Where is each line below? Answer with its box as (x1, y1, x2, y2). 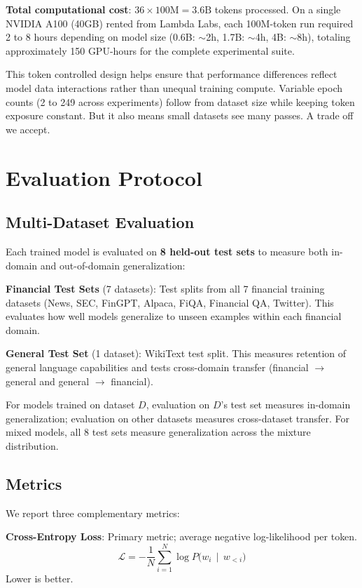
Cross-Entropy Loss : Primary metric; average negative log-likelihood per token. (6, 529, 358, 544)
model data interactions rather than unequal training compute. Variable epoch (6, 80, 342, 95)
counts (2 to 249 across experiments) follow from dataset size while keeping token (6, 94, 355, 109)
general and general (6, 373, 90, 388)
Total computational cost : (6, 2, 132, 16)
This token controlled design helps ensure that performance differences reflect (6, 67, 337, 81)
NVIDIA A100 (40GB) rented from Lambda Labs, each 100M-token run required (6, 15, 354, 30)
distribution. (6, 439, 59, 453)
